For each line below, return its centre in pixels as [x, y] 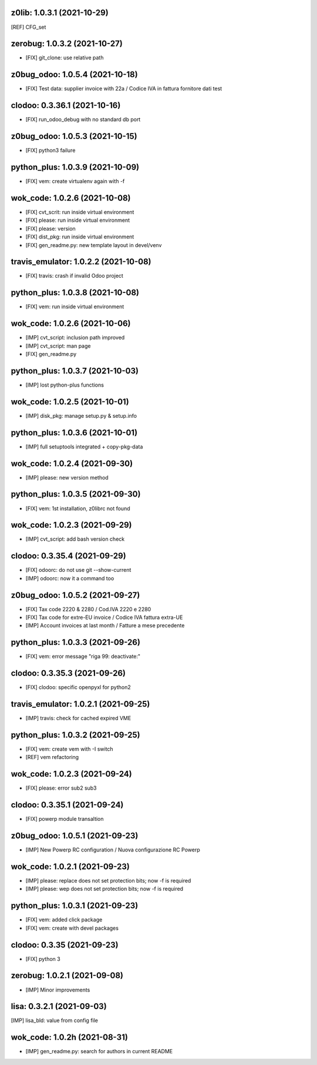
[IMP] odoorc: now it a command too [70, 578]
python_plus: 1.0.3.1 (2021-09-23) [75, 906]
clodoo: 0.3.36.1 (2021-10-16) [66, 106]
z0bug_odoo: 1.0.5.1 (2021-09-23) [75, 836]
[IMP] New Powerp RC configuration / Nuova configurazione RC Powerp [113, 850]
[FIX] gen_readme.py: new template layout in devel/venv [94, 245]
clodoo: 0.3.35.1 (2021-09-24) [67, 805]
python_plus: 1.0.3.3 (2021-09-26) [76, 642]
